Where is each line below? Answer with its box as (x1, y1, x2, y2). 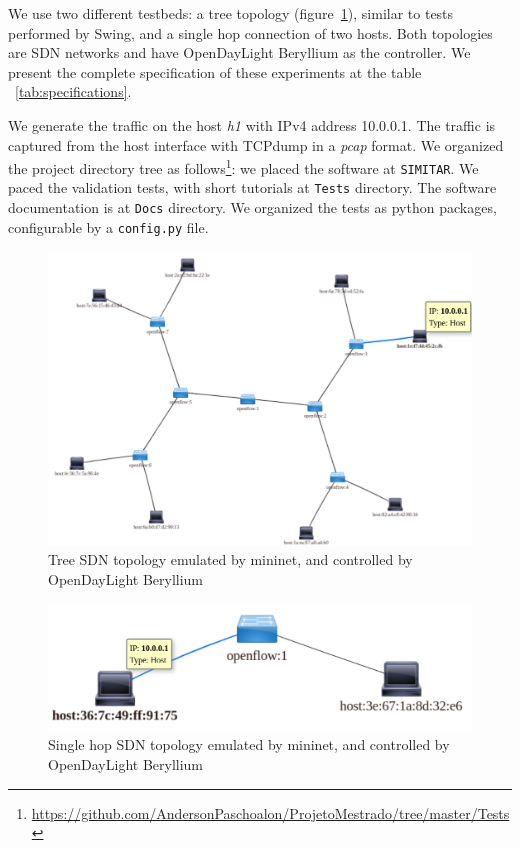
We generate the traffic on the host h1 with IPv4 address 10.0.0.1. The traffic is (8, 114, 496, 135)
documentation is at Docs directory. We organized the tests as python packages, (8, 197, 497, 218)
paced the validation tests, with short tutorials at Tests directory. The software (8, 177, 497, 198)
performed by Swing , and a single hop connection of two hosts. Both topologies (8, 22, 493, 43)
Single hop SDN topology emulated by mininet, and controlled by (48, 734, 450, 755)
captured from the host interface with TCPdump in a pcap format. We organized (8, 134, 504, 155)
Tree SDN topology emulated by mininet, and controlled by (48, 549, 413, 570)
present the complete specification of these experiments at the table (8, 61, 422, 82)
